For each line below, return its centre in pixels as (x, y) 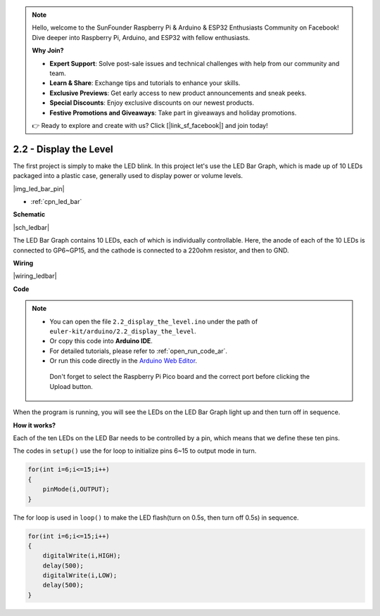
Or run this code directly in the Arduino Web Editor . (123, 361)
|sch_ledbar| (31, 227)
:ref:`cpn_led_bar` (56, 201)
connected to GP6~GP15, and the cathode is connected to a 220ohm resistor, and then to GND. (151, 250)
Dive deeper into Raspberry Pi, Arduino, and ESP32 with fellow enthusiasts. (141, 37)
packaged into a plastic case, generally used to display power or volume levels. (128, 176)
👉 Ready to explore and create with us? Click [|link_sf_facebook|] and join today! (150, 125)
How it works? (34, 425)
